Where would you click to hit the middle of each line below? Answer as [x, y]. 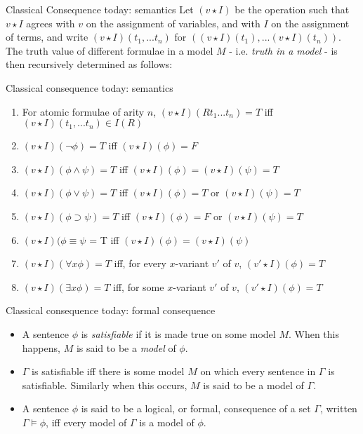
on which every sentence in [258, 371]
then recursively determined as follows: [89, 64]
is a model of [167, 422]
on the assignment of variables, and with [173, 23]
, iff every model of [86, 422]
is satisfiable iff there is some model [108, 371]
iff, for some [139, 286]
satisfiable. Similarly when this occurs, [105, 385]
